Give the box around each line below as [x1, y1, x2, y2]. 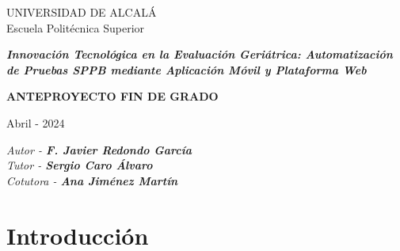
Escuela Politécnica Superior [6, 19, 145, 36]
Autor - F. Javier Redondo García [6, 141, 192, 158]
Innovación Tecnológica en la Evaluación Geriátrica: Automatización [6, 46, 393, 63]
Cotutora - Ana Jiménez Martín [6, 172, 178, 188]
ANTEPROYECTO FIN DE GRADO [6, 88, 219, 105]
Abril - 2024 [6, 114, 65, 131]
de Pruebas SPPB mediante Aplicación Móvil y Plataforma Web [6, 61, 367, 78]
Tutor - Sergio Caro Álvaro [6, 157, 153, 173]
